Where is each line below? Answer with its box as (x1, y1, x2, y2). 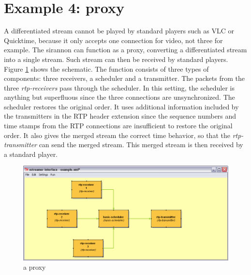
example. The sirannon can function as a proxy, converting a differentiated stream (4, 45, 247, 55)
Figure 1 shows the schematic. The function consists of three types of (4, 63, 209, 74)
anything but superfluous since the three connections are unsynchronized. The (4, 92, 235, 102)
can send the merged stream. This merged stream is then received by (39, 139, 243, 150)
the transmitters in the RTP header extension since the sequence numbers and (4, 111, 236, 121)
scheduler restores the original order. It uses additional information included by (4, 101, 239, 111)
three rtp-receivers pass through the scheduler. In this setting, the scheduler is (4, 82, 235, 92)
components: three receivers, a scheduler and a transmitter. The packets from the (4, 73, 245, 83)
